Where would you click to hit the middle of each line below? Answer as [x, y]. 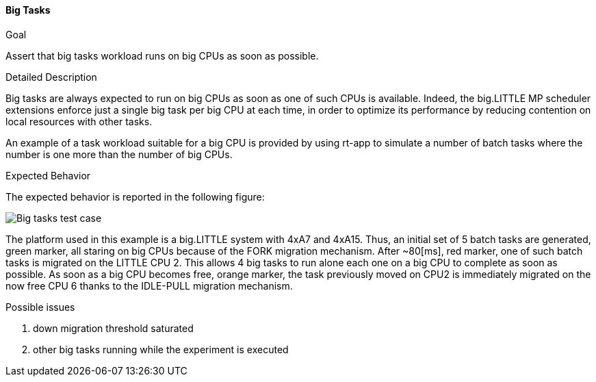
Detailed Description [51, 77]
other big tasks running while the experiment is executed [161, 349]
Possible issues [40, 307]
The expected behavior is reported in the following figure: [135, 196]
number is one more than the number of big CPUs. [119, 154]
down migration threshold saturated [113, 328]
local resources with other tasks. [79, 121]
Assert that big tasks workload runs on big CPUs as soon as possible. [162, 55]
